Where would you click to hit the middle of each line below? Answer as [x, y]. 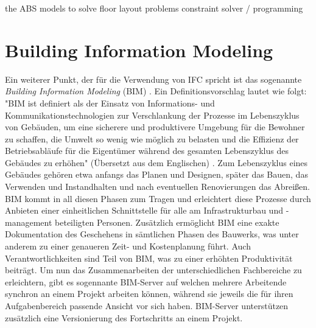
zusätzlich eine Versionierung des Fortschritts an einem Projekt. [124, 317]
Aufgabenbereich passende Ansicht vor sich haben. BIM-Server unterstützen [147, 305]
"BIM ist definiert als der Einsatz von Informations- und [110, 103]
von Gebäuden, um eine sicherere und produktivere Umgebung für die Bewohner [155, 127]
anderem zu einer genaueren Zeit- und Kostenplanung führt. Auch [128, 246]
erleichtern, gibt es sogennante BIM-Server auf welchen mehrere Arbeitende [146, 281]
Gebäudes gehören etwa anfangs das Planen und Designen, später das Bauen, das [156, 174]
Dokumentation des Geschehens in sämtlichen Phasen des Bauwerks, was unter [152, 234]
